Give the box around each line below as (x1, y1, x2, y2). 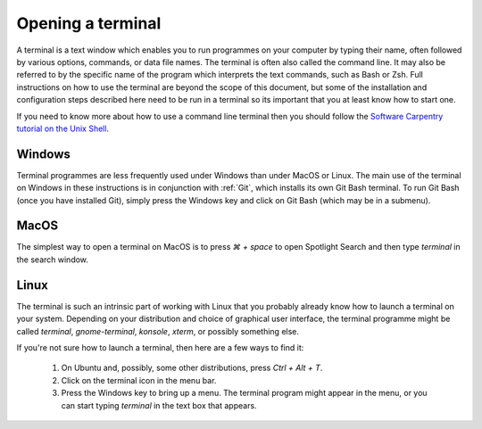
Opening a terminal (16, 13, 162, 33)
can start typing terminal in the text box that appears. (61, 400, 258, 410)
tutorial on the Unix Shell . (16, 123, 110, 134)
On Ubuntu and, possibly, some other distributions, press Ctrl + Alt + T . (61, 362, 323, 374)
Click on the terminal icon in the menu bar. (61, 375, 217, 385)
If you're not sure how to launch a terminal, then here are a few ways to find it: (16, 342, 304, 352)
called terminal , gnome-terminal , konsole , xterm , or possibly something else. (16, 326, 299, 336)
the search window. (16, 254, 89, 265)
